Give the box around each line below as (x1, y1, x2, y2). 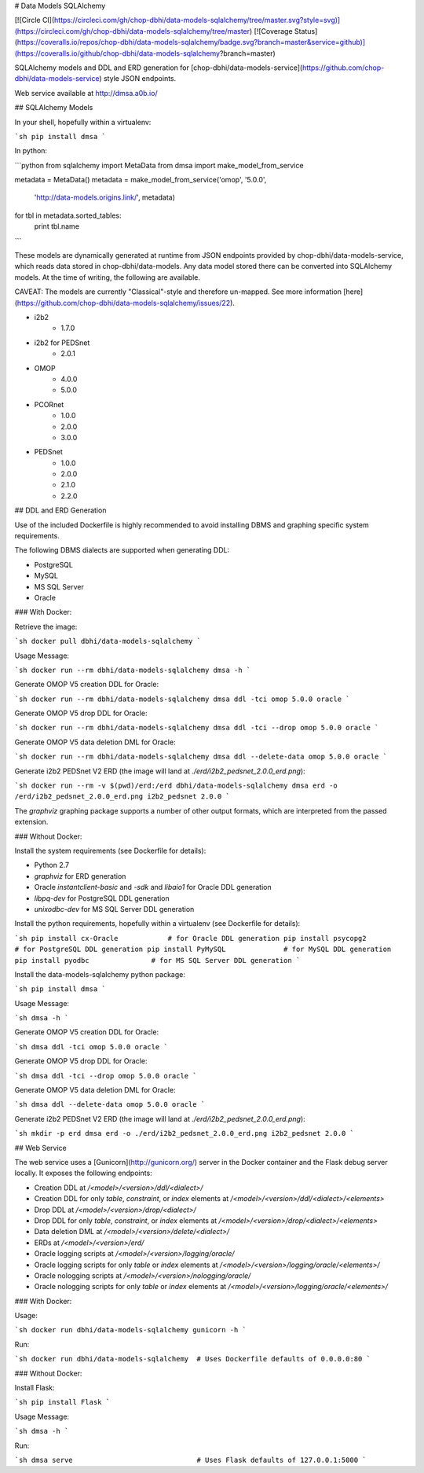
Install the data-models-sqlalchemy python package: (14, 969, 186, 979)
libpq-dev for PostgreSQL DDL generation (34, 893, 170, 903)
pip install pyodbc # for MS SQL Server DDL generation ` (14, 956, 301, 964)
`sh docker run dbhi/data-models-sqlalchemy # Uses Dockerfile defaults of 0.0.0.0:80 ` (14, 1354, 371, 1364)
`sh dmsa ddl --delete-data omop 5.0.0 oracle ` (14, 1100, 206, 1109)
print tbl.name (34, 222, 80, 231)
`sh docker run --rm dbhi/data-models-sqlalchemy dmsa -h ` (14, 665, 251, 674)
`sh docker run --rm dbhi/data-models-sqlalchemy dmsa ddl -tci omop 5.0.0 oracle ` (14, 694, 350, 703)
